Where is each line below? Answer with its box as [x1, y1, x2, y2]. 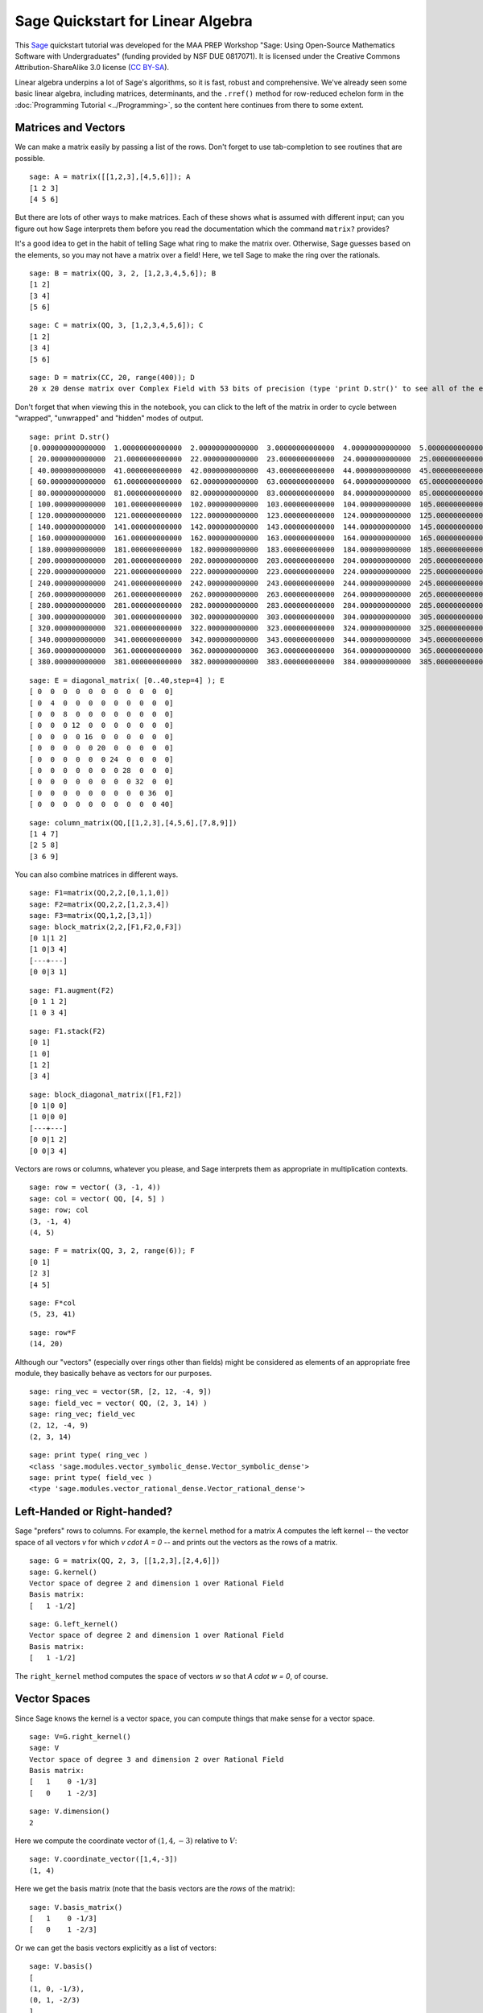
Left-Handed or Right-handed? [14, 1505, 173, 1519]
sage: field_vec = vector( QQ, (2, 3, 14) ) [29, 1398, 208, 1407]
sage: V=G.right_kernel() [29, 1732, 132, 1741]
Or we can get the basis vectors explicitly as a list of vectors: [14, 1943, 217, 1953]
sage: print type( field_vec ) [29, 1474, 153, 1482]
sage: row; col [29, 1205, 89, 1215]
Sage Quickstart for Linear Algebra [14, 12, 253, 30]
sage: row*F [29, 1328, 76, 1337]
